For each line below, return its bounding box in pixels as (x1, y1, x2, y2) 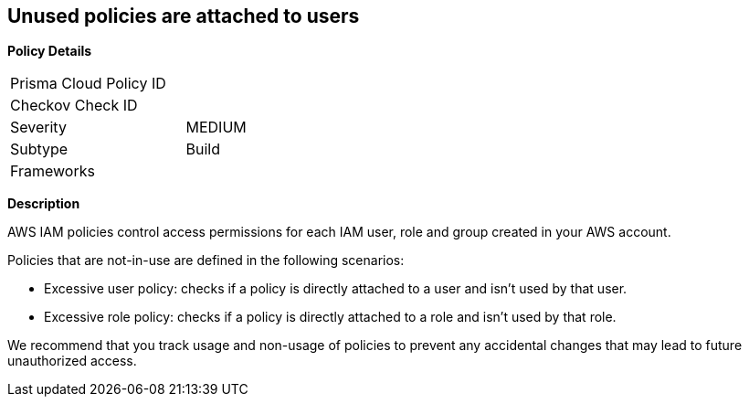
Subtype (10, 140, 69, 159)
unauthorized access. (7, 353, 137, 369)
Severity (10, 118, 67, 137)
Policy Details (7, 43, 92, 59)
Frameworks (10, 162, 95, 181)
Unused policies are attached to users (7, 5, 360, 27)
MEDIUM (185, 118, 247, 137)
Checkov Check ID (10, 96, 138, 115)
